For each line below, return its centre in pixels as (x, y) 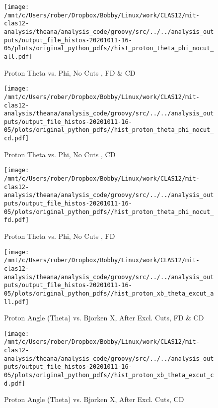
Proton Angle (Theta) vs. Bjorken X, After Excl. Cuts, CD (94, 399)
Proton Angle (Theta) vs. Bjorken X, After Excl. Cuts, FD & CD (104, 318)
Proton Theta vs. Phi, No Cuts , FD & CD (70, 72)
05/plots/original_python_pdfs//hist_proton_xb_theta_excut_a (109, 293)
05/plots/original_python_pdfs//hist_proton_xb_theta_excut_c (109, 375)
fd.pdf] (17, 220)
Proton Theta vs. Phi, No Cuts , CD (60, 154)
